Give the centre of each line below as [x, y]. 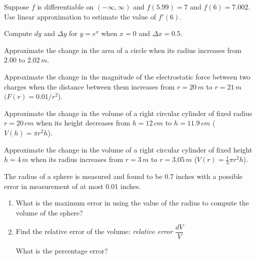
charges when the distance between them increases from [89, 86]
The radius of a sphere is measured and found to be [83, 176]
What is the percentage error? [62, 251]
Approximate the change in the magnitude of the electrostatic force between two [127, 76]
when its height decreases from [83, 123]
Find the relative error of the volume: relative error [94, 231]
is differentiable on [65, 6]
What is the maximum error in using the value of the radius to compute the [132, 203]
